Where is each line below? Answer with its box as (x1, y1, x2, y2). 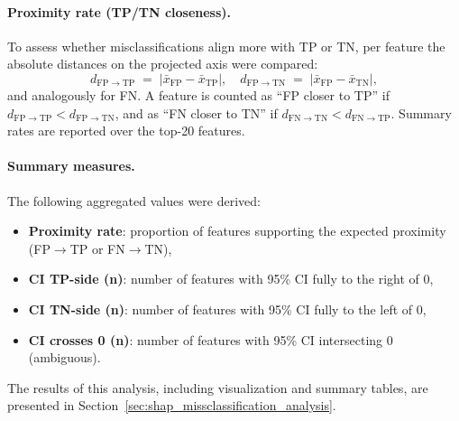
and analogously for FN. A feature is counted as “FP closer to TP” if (7, 85, 390, 104)
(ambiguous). (28, 348, 101, 367)
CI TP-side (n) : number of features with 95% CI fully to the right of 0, (28, 269, 434, 288)
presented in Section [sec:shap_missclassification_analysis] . (7, 396, 336, 415)
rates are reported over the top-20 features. (7, 121, 245, 140)
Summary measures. (7, 156, 135, 175)
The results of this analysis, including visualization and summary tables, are (7, 378, 428, 397)
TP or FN (69, 239, 125, 257)
